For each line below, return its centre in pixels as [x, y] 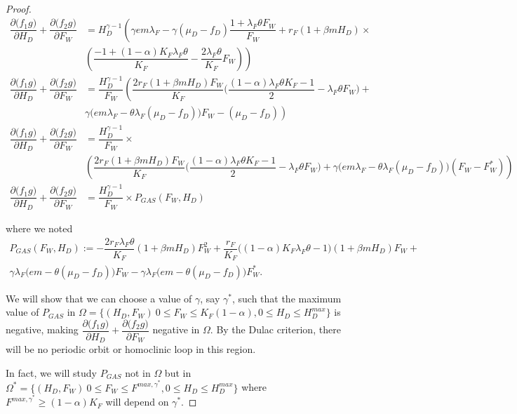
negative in [176, 329]
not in [138, 372]
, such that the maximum [287, 298]
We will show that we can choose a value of [99, 298]
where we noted [39, 228]
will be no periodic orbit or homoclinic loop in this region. [131, 349]
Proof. [19, 8]
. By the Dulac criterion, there [275, 329]
